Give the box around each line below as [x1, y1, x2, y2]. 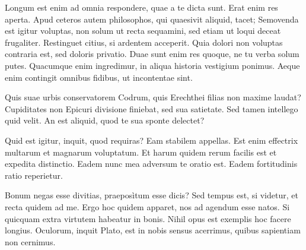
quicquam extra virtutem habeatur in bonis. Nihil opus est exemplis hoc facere [5, 212, 291, 224]
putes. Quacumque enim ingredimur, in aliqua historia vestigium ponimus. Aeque [5, 59, 300, 71]
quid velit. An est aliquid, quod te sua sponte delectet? [5, 114, 205, 126]
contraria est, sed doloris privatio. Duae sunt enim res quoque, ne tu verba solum [5, 48, 299, 60]
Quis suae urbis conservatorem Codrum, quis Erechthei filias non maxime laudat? [5, 91, 301, 103]
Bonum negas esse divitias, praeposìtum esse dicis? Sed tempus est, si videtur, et [5, 189, 298, 201]
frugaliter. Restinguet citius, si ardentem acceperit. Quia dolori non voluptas [5, 36, 283, 48]
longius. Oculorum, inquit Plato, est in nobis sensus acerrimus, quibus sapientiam [5, 224, 301, 236]
